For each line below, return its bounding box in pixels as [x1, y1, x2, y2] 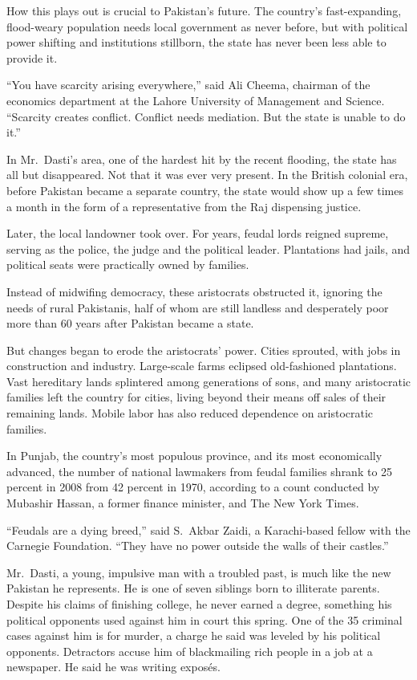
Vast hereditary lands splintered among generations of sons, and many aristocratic [6, 373, 411, 389]
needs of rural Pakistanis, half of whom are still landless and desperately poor [6, 299, 389, 316]
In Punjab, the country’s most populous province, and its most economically [6, 447, 383, 464]
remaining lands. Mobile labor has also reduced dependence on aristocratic [6, 405, 374, 421]
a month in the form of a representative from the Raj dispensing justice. [6, 197, 362, 214]
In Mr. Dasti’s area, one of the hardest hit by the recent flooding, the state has [6, 150, 397, 167]
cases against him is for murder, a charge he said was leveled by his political [6, 627, 381, 644]
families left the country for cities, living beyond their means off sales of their [6, 389, 387, 405]
